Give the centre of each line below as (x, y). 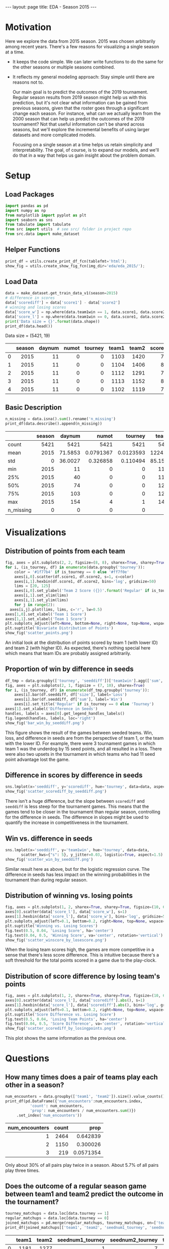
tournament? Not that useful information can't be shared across (78, 124)
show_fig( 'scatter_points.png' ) (39, 633)
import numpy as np (26, 210)
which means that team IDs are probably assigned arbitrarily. (68, 653)
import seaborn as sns (29, 220)
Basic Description (33, 407)
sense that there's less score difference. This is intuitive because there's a (82, 955)
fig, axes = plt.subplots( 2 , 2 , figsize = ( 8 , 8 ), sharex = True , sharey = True (85, 563)
